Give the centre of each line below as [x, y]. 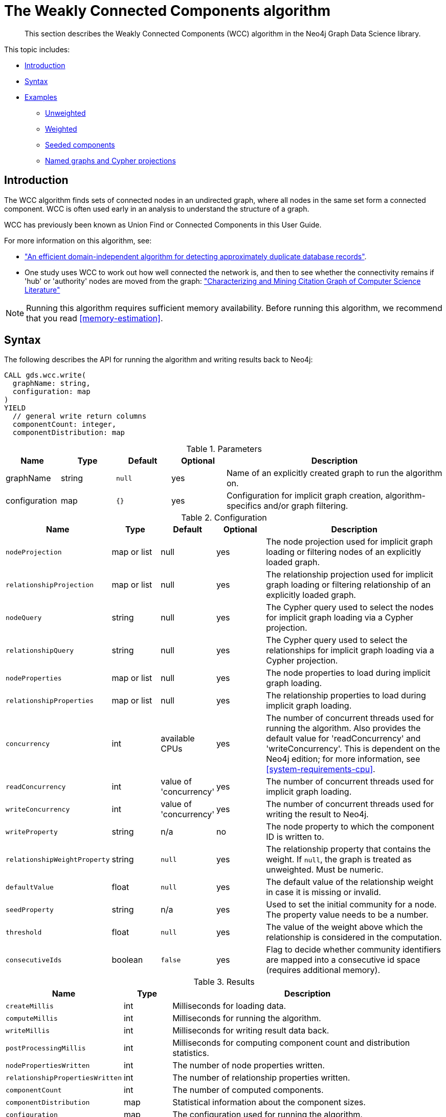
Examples [41, 97]
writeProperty [32, 832]
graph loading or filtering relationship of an [348, 585]
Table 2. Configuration [224, 518]
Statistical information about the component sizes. [269, 1102]
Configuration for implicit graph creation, [305, 496]
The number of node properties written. [249, 1066]
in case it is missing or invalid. [324, 892]
